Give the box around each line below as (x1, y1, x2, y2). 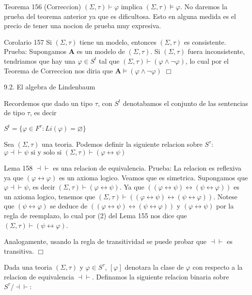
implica (121, 1, 143, 11)
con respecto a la (192, 262, 243, 272)
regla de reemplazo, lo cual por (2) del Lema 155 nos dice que (4, 210, 187, 220)
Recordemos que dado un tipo (4, 98, 93, 108)
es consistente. (184, 36, 226, 47)
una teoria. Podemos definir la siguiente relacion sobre (42, 139, 203, 149)
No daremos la (184, 1, 227, 11)
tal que (99, 55, 120, 66)
